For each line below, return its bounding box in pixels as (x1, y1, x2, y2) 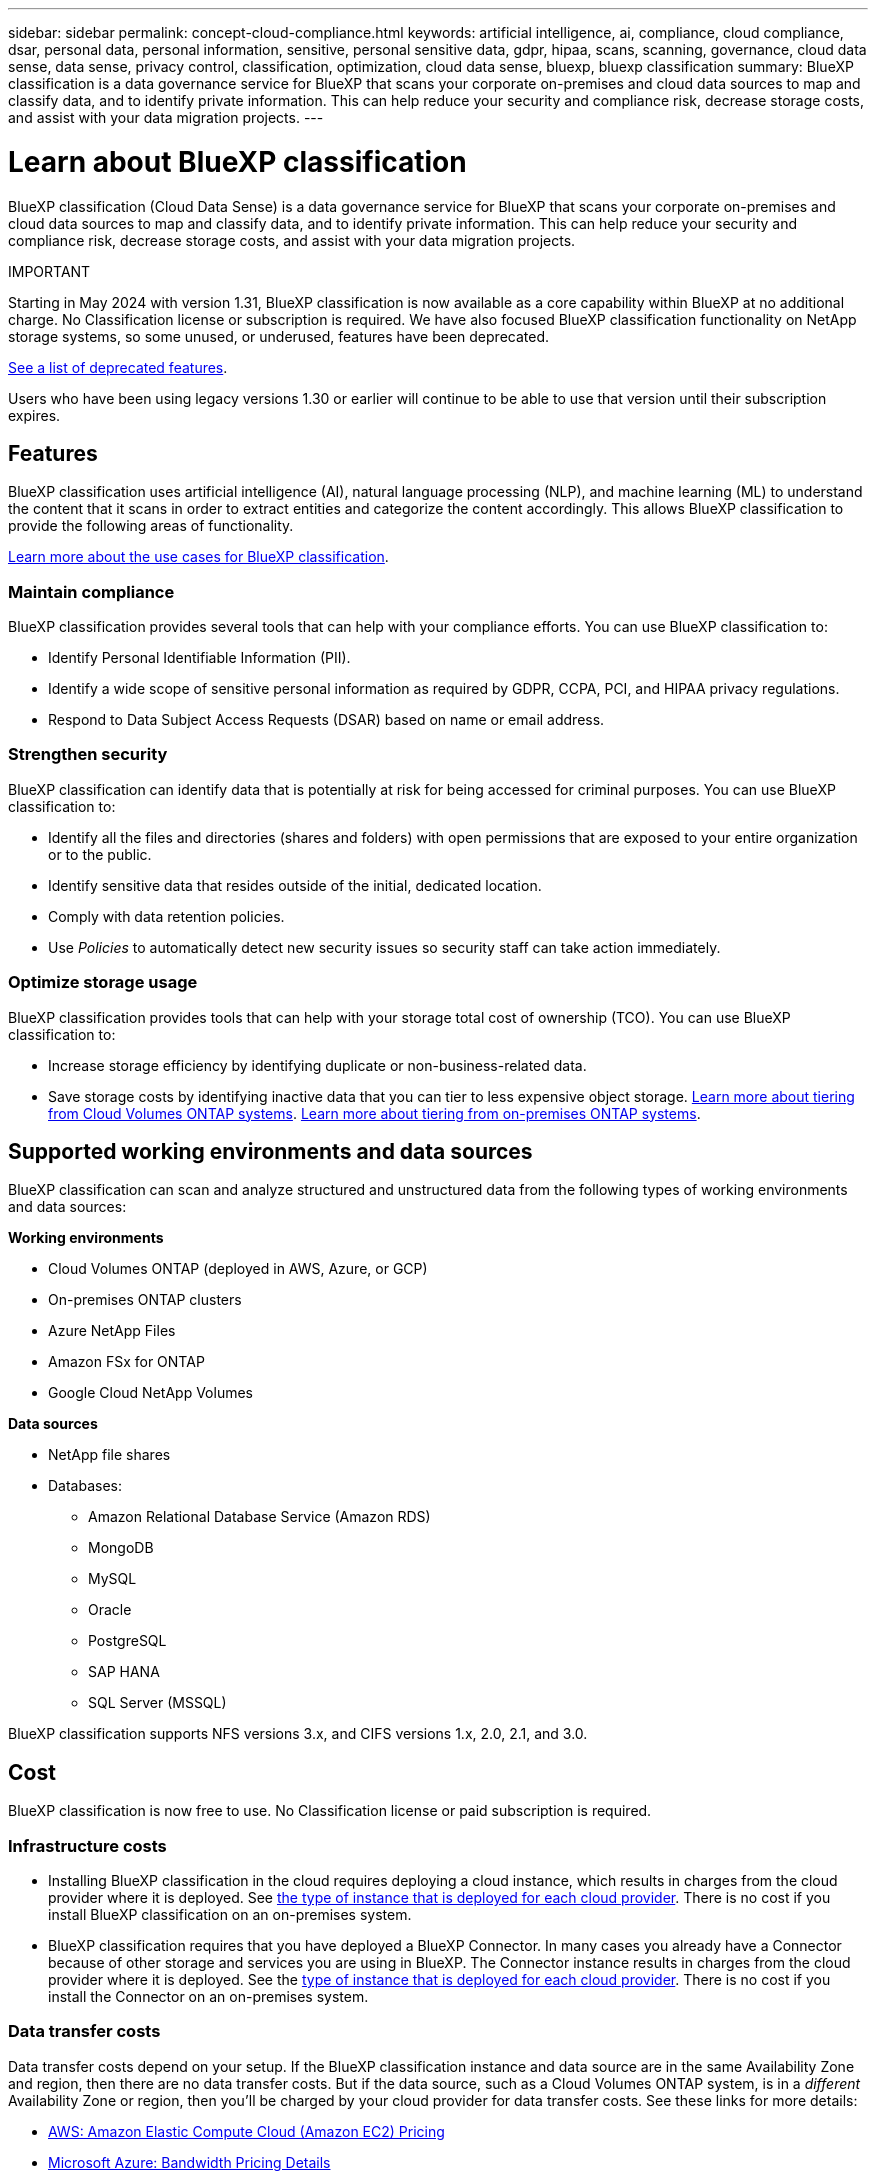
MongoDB (88, 1539, 154, 1557)
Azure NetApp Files (48, 1322, 176, 1340)
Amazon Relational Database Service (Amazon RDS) (88, 1508, 431, 1526)
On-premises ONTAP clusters (48, 1291, 242, 1309)
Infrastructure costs (8, 1835, 167, 1856)
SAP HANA (88, 1663, 160, 1681)
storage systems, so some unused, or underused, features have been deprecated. (8, 327, 550, 345)
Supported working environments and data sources (8, 1139, 533, 1165)
